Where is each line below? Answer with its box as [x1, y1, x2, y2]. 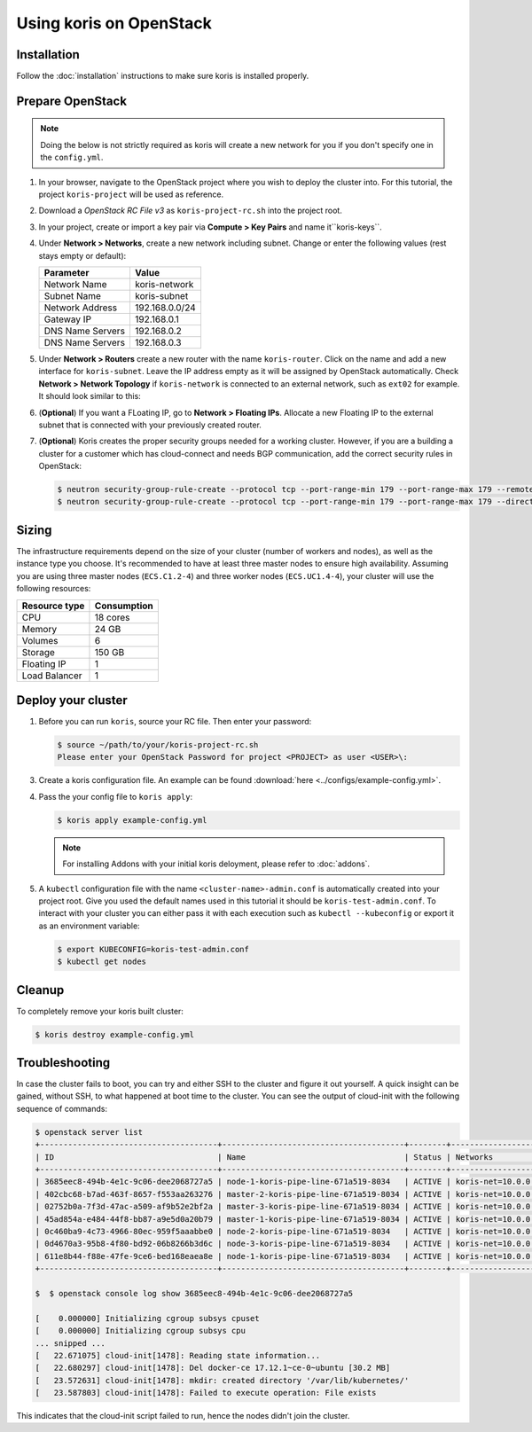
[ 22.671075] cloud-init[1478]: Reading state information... [35, 1350, 321, 1360]
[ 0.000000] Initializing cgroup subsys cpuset [35, 1313, 261, 1323]
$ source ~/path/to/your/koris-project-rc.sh [57, 740, 259, 750]
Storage [21, 646, 55, 658]
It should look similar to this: [38, 391, 141, 402]
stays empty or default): [38, 250, 127, 261]
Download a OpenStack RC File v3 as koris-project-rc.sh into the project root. [38, 205, 343, 216]
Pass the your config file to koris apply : [38, 791, 193, 802]
